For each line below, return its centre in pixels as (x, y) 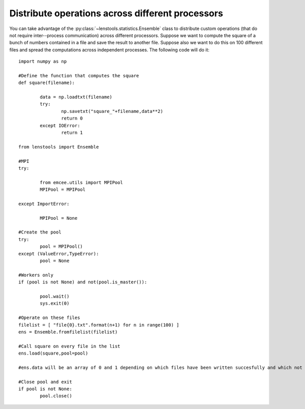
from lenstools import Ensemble (59, 147)
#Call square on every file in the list (69, 346)
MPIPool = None (59, 218)
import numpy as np (43, 62)
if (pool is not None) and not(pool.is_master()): (83, 282)
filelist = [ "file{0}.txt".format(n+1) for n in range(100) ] (99, 325)
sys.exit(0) (55, 303)
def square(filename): (47, 83)
